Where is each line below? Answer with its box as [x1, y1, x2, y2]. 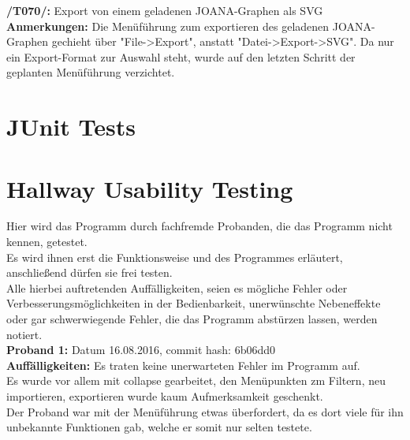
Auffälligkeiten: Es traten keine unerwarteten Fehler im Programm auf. [6, 356, 360, 373]
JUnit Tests [6, 110, 136, 143]
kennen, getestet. [6, 233, 88, 250]
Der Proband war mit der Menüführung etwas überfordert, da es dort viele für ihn [6, 403, 404, 419]
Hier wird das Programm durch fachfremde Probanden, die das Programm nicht [6, 218, 393, 234]
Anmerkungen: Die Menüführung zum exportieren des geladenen [6, 17, 330, 34]
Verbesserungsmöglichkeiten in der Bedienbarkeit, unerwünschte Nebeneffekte [6, 295, 381, 311]
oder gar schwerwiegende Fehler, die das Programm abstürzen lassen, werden [6, 311, 378, 327]
